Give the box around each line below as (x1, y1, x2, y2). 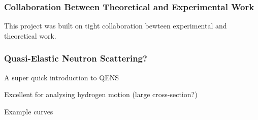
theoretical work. (4, 30, 56, 41)
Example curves (4, 106, 53, 116)
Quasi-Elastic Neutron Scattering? (4, 52, 147, 65)
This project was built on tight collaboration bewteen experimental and (4, 20, 227, 31)
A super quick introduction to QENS (4, 72, 119, 82)
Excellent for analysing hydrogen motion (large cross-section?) (4, 89, 198, 100)
